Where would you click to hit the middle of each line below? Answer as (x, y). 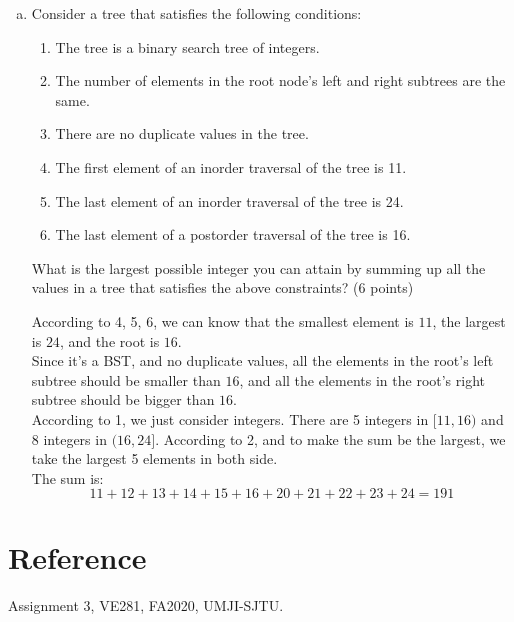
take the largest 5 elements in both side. (154, 458)
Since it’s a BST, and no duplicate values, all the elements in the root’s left (262, 360)
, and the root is (109, 340)
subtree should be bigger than (123, 399)
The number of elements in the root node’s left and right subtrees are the (280, 80)
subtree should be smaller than (126, 379)
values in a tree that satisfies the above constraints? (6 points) (222, 287)
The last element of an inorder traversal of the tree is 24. (229, 200)
